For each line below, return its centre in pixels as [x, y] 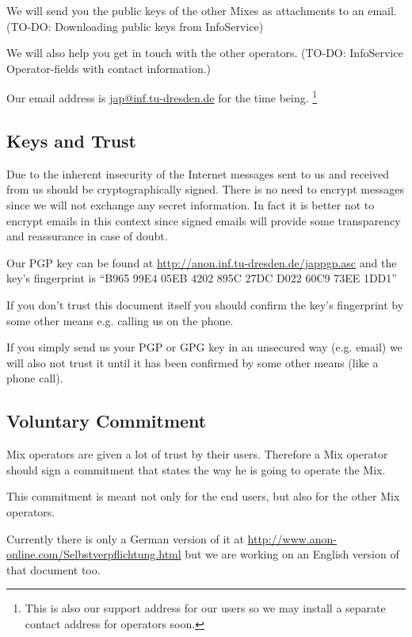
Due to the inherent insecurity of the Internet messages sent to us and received [198, 173]
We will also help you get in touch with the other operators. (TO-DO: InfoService [205, 53]
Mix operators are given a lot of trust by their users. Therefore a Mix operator [197, 454]
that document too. [53, 569]
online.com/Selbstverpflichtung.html [94, 554]
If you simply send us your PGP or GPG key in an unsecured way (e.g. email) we [204, 347]
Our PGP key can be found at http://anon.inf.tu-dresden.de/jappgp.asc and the [202, 262]
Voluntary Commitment [107, 421]
